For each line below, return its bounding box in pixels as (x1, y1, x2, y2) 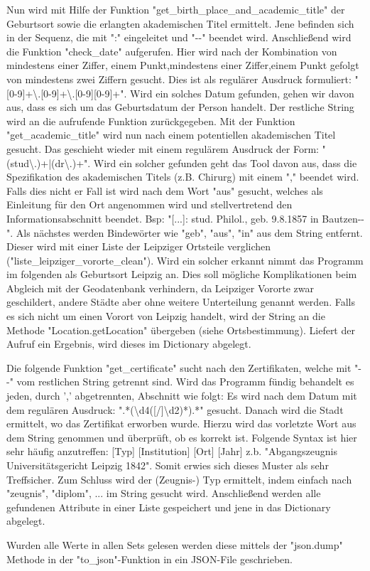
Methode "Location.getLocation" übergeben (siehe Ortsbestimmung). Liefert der (6, 322, 355, 337)
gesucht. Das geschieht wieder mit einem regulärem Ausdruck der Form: (6, 141, 319, 156)
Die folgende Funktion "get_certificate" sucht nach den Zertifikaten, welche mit (6, 360, 352, 375)
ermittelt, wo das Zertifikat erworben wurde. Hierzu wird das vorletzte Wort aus (6, 416, 357, 431)
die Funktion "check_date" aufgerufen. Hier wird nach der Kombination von (6, 43, 337, 58)
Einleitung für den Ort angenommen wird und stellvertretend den (6, 197, 293, 212)
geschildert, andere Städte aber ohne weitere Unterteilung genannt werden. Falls (6, 294, 355, 309)
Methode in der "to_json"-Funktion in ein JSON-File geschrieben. (6, 551, 293, 566)
